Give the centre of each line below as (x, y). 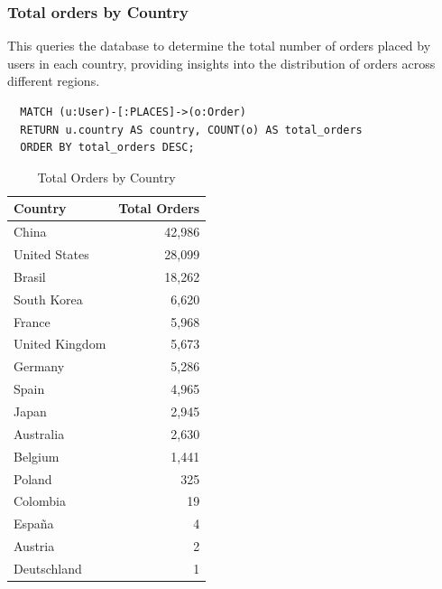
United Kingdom (60, 344)
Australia (39, 433)
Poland (33, 478)
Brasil (30, 276)
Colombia (40, 501)
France (32, 321)
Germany (39, 366)
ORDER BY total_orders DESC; (107, 148)
